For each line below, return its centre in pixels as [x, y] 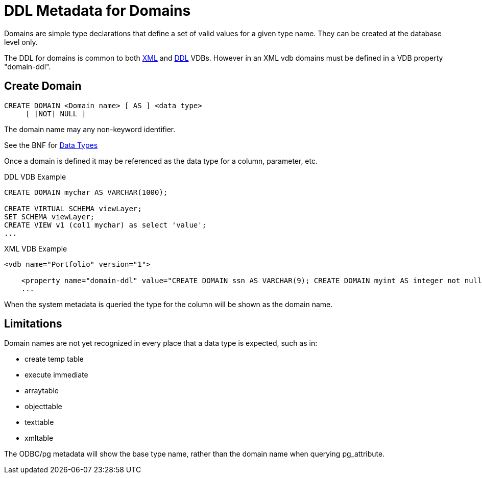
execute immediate [56, 375]
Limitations [33, 324]
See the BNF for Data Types [51, 145]
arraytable [42, 391]
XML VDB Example [36, 248]
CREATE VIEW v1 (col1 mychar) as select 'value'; [105, 225]
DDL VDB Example [35, 177]
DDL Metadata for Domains [98, 11]
